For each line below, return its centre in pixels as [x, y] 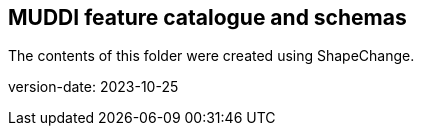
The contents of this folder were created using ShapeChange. [211, 56]
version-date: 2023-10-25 [93, 87]
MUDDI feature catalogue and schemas [207, 17]
